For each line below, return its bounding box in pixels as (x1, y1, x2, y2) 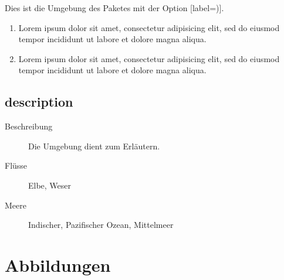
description (5, 93, 73, 111)
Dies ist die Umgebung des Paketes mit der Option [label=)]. (5, 2, 224, 13)
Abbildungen (5, 252, 111, 276)
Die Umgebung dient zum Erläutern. (28, 139, 160, 152)
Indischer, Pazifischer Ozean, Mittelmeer (28, 218, 174, 231)
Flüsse (5, 159, 28, 172)
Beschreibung (5, 120, 53, 132)
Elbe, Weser (28, 179, 72, 191)
